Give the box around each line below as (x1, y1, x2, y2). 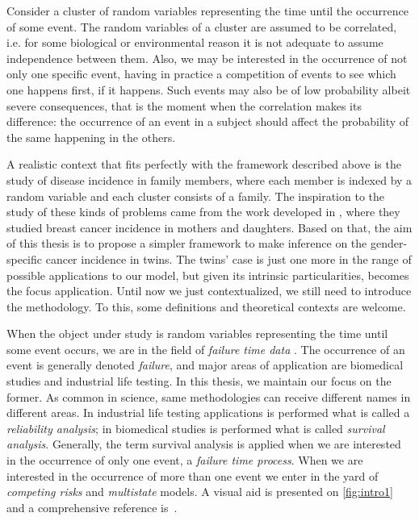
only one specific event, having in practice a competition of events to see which (6, 65, 396, 82)
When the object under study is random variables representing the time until (6, 325, 388, 342)
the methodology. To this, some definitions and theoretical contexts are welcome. (6, 298, 406, 315)
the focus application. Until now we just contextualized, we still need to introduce (6, 282, 412, 299)
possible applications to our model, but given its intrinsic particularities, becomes (6, 266, 409, 283)
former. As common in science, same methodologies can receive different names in (6, 388, 411, 405)
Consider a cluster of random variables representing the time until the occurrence (6, 2, 409, 19)
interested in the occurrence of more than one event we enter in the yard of (6, 467, 379, 484)
